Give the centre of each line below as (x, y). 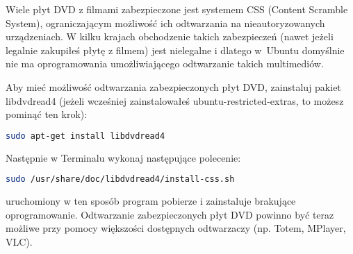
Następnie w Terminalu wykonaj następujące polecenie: (123, 157)
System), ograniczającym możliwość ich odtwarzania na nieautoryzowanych (165, 23)
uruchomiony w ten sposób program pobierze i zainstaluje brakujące (151, 201)
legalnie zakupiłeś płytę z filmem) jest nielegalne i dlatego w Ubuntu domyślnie (175, 50)
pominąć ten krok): (47, 114)
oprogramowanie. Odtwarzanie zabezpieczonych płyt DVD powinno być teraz (170, 214)
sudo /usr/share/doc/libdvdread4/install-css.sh (120, 179)
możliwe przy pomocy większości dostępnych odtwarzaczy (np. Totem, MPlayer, (176, 228)
